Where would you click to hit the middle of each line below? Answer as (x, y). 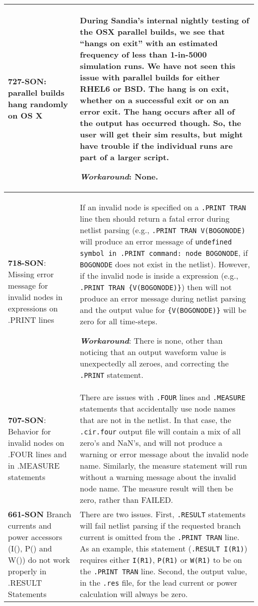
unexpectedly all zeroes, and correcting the (154, 363)
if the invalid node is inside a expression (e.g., (159, 275)
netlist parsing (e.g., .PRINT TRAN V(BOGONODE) (163, 230)
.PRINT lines (31, 319)
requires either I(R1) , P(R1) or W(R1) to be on (161, 560)
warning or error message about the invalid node (164, 454)
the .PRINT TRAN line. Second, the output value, (163, 571)
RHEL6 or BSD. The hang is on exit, (155, 89)
